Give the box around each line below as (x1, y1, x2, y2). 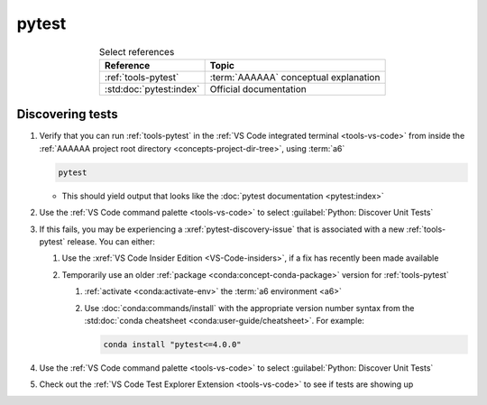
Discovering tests (16, 106, 118, 122)
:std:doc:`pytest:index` (104, 82, 200, 95)
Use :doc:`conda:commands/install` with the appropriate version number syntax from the (84, 302, 415, 313)
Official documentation (209, 82, 307, 95)
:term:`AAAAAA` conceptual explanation (209, 70, 381, 83)
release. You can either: (67, 235, 155, 247)
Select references (99, 45, 175, 58)
